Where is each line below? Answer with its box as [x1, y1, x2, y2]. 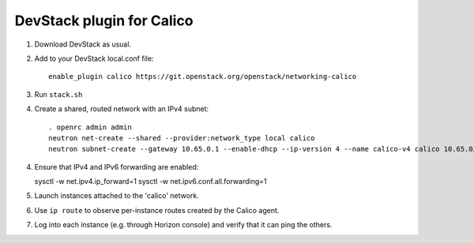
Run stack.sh [34, 89, 83, 99]
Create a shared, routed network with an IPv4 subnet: [34, 104, 209, 114]
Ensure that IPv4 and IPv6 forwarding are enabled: [34, 162, 199, 171]
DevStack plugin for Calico [14, 12, 194, 29]
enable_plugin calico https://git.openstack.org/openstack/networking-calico [48, 72, 357, 81]
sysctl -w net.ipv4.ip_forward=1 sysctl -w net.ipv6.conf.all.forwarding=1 [34, 177, 268, 186]
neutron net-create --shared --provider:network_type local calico [48, 133, 315, 142]
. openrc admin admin [48, 122, 132, 132]
